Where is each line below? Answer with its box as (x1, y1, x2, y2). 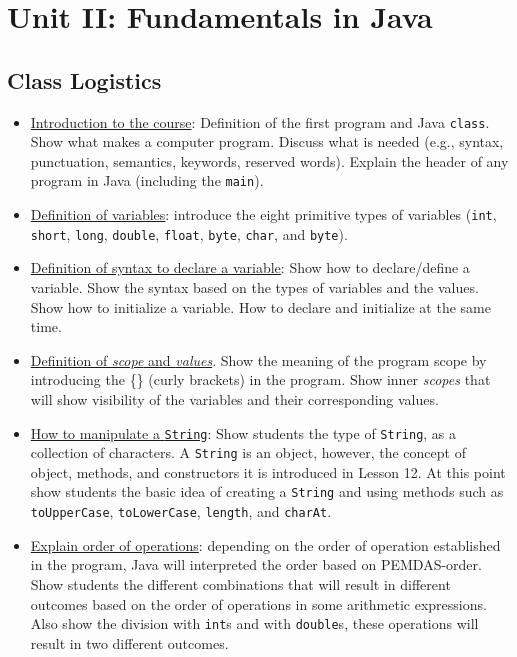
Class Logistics (7, 64, 162, 95)
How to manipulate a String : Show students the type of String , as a (30, 422, 457, 443)
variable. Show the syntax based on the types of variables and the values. (30, 276, 479, 297)
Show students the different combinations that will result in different (30, 573, 451, 594)
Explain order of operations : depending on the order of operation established (30, 534, 501, 555)
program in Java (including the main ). (30, 170, 264, 191)
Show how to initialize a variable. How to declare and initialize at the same (30, 296, 491, 317)
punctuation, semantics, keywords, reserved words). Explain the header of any (30, 150, 509, 171)
